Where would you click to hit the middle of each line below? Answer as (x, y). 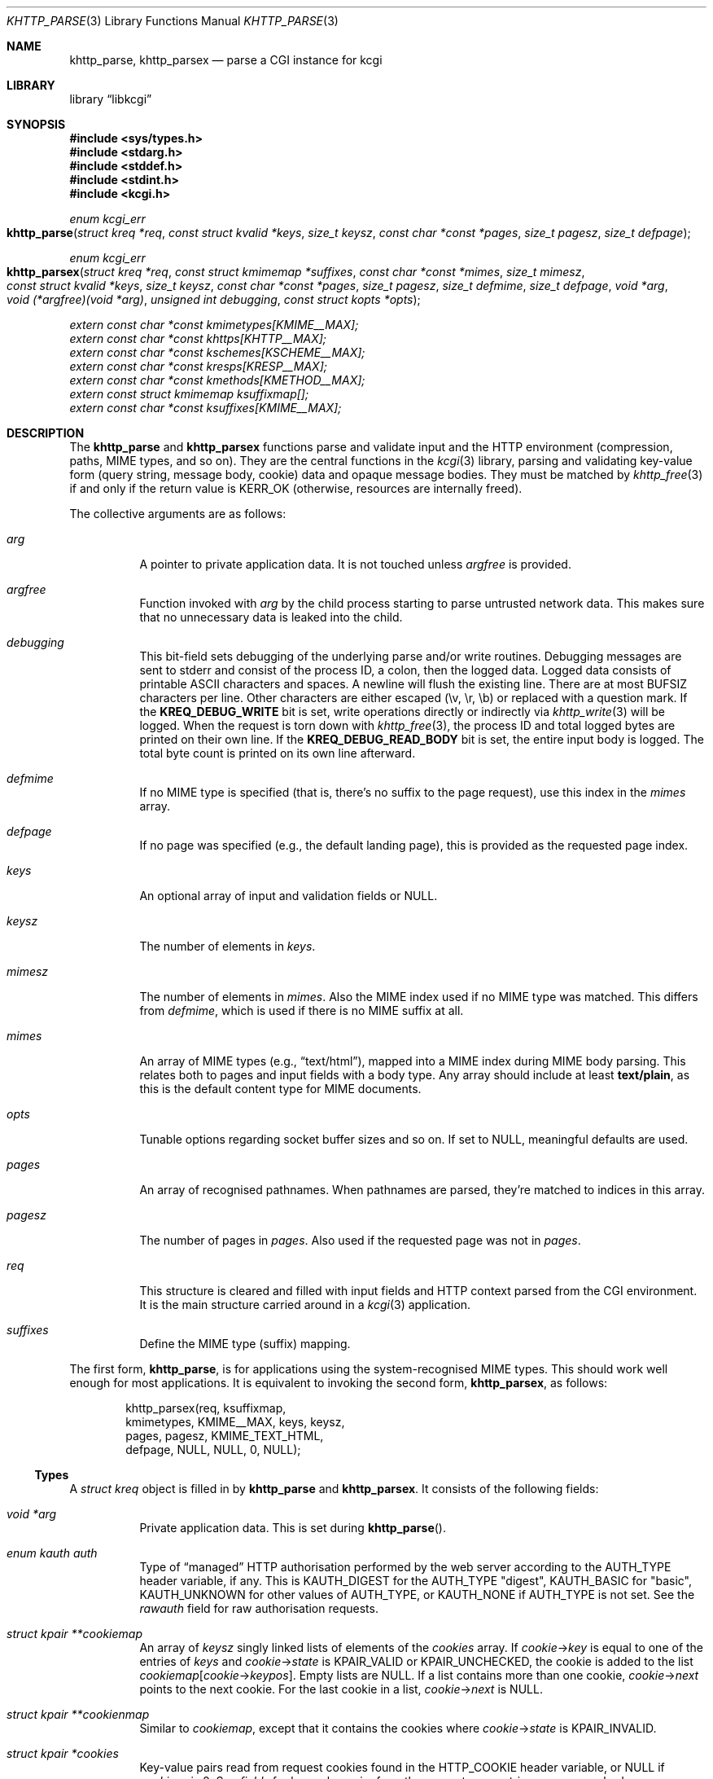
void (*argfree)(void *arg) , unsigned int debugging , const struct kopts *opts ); (214, 299)
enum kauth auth (52, 1553)
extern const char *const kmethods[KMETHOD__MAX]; (217, 380)
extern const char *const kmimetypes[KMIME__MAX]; (214, 325)
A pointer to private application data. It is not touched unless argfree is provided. (355, 564)
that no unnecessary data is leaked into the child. (271, 617)
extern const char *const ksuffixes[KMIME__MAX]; (206, 408)
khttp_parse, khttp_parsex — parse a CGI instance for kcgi (226, 60)
